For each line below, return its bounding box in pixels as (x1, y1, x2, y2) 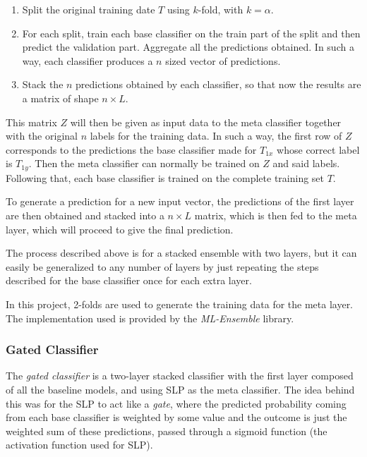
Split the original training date (22, 2, 155, 16)
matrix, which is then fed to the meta (194, 207, 357, 222)
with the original (6, 128, 78, 143)
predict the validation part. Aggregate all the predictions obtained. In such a (22, 39, 354, 54)
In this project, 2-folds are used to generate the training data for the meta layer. (6, 296, 354, 311)
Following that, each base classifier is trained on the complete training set (6, 170, 325, 185)
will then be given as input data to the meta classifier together (70, 114, 342, 129)
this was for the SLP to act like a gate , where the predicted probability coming (6, 396, 347, 410)
